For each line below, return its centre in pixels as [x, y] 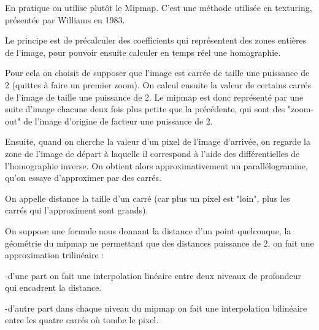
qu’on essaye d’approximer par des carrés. [83, 178]
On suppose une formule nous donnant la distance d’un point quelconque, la [148, 230]
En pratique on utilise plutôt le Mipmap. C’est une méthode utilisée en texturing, [159, 7]
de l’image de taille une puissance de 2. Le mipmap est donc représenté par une [154, 97]
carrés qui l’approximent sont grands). [77, 210]
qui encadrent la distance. [53, 287]
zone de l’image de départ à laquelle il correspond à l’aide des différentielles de [152, 153]
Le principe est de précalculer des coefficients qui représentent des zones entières [156, 40]
